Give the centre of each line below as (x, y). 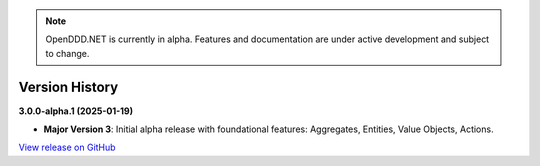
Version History (68, 86)
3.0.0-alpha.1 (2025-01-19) (76, 111)
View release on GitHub (67, 147)
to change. (67, 53)
